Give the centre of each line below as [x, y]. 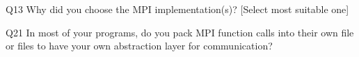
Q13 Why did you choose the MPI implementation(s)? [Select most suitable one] [177, 9]
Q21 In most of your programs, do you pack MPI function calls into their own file [180, 32]
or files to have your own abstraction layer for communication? [139, 46]
